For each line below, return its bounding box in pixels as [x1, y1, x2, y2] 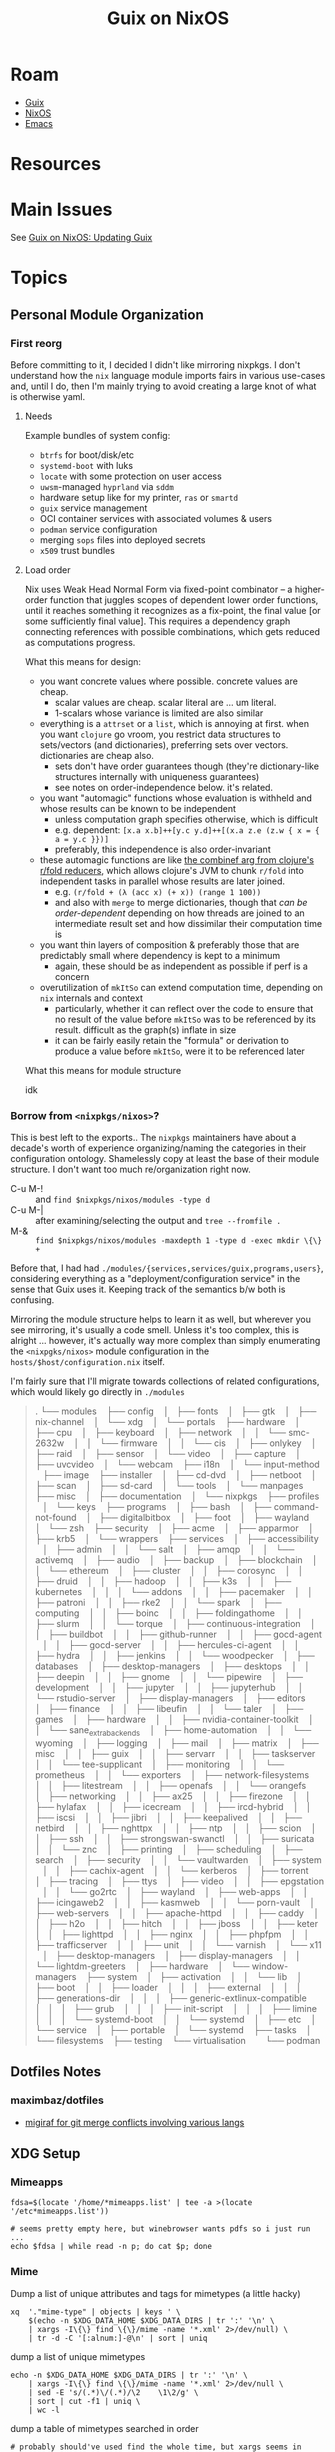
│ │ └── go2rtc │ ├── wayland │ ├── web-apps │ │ [42, 1886, 309, 1898]
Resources [10, 153, 102, 176]
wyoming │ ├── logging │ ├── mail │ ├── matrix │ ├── [34, 1737, 320, 1749]
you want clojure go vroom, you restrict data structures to [39, 728, 282, 740]
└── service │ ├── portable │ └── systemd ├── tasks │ [34, 2024, 313, 2036]
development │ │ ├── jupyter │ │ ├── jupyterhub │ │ [34, 1682, 305, 1694]
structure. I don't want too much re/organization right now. [10, 1163, 252, 1176]
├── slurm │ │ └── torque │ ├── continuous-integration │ [34, 1618, 317, 1630]
